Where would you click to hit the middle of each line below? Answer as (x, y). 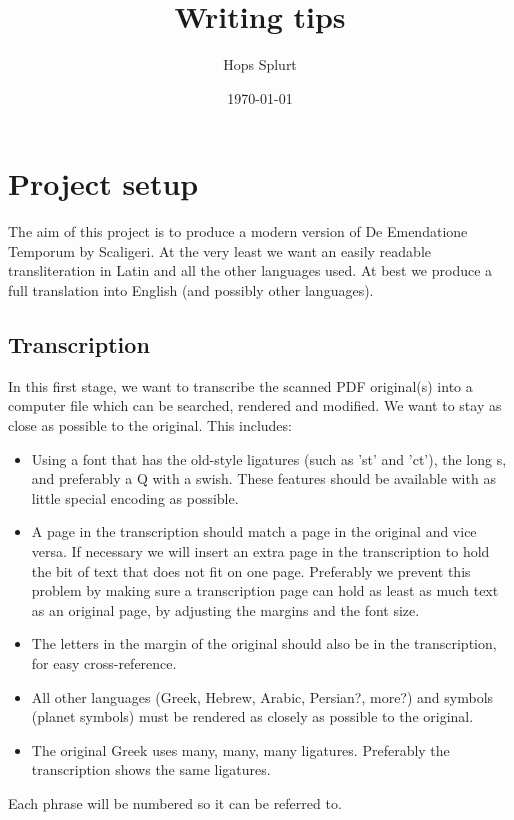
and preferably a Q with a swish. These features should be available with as (263, 478)
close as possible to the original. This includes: (150, 425)
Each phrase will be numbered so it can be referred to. (175, 802)
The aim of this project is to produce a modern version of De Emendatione (238, 231)
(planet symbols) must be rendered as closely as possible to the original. (252, 716)
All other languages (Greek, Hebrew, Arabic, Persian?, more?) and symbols (262, 696)
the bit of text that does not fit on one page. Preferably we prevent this (251, 570)
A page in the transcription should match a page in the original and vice (254, 531)
